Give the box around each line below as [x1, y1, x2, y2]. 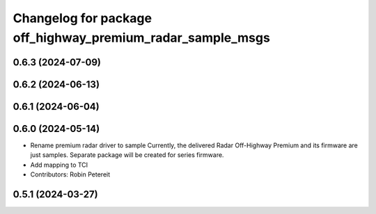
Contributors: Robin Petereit [30, 170, 111, 179]
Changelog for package [13, 10, 152, 26]
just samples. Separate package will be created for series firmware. [30, 151, 224, 159]
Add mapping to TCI [30, 160, 88, 169]
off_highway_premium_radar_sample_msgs [13, 30, 271, 45]
